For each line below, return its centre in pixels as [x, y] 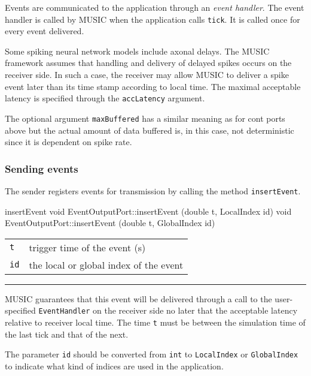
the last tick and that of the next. [67, 334]
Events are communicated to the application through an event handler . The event [155, 7]
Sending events [42, 168]
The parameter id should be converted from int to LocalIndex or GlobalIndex [152, 354]
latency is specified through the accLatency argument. [105, 98]
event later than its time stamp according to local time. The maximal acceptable [153, 86]
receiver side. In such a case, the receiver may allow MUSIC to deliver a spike [147, 75]
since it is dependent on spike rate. [68, 142]
